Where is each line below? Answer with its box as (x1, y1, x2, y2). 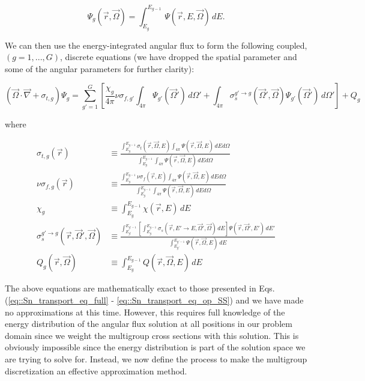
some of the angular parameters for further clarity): (5, 62, 195, 75)
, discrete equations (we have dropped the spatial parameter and (60, 50, 297, 63)
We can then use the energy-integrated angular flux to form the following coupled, (5, 38, 307, 51)
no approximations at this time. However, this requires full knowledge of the (5, 305, 285, 318)
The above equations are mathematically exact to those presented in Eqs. (5, 282, 275, 294)
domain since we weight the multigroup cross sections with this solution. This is (5, 329, 299, 341)
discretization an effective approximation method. (5, 364, 187, 377)
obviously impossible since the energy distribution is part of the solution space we (5, 341, 306, 353)
